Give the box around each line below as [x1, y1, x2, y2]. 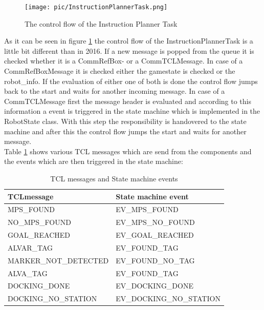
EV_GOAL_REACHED [116, 230, 194, 240]
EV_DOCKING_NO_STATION [116, 293, 221, 304]
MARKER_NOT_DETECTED [8, 255, 109, 265]
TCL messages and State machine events [50, 173, 178, 183]
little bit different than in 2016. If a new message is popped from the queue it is [4, 45, 254, 56]
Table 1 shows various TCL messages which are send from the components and [4, 146, 252, 156]
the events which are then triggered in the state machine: [4, 156, 183, 167]
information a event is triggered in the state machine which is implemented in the [4, 106, 260, 116]
